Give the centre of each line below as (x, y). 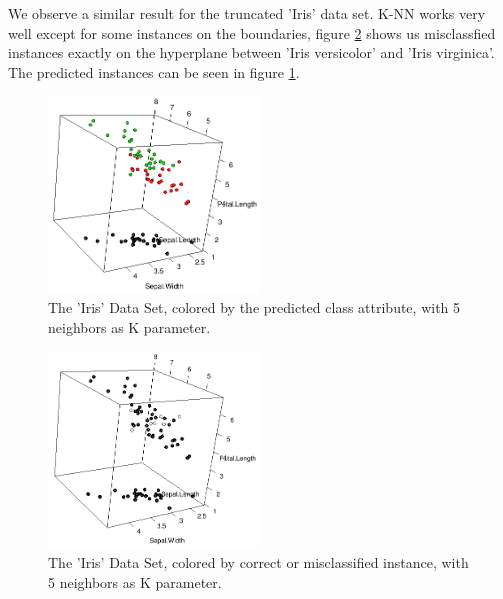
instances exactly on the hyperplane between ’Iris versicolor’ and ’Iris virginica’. (251, 52)
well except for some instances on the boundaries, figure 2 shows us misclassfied (252, 32)
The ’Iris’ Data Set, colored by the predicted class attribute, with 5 (254, 307)
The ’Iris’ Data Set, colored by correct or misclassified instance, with (258, 562)
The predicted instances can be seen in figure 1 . (154, 71)
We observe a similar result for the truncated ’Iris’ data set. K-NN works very (247, 13)
